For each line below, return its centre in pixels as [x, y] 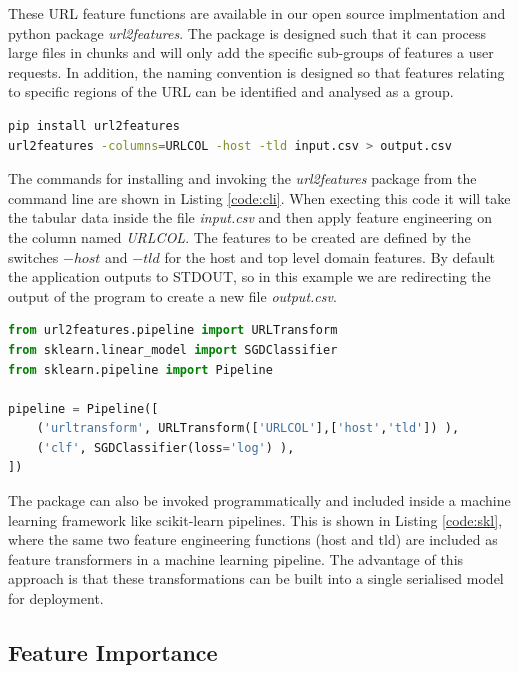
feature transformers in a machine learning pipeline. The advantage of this [236, 558]
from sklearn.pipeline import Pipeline [140, 369]
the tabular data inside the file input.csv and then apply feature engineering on [250, 217]
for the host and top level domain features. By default [330, 256]
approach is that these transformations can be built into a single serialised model [256, 578]
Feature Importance [113, 652]
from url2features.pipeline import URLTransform [173, 330]
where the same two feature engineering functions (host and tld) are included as [253, 539]
